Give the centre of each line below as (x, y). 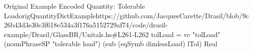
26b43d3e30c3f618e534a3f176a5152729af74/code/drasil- (86, 25)
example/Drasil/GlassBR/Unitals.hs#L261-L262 (76, 34)
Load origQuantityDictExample (50, 15)
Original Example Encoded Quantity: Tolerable (74, 6)
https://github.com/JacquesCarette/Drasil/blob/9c (172, 15)
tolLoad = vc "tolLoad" (186, 34)
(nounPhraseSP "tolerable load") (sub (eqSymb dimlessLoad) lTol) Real (111, 44)
